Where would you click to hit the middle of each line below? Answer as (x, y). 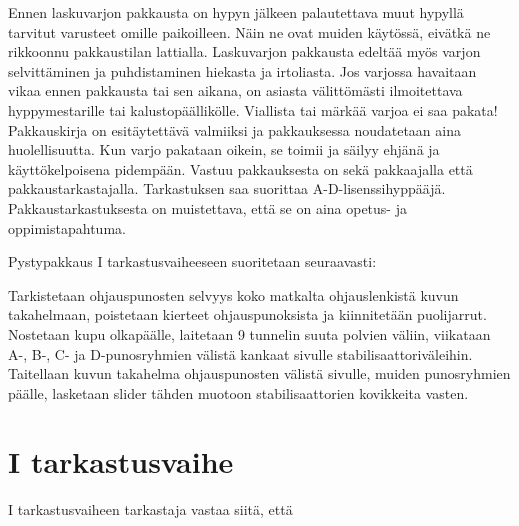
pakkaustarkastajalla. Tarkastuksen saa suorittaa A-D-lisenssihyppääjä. (227, 188)
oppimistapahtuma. (67, 227)
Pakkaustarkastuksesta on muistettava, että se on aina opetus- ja (207, 207)
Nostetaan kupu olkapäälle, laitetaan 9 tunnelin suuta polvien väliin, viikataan (249, 333)
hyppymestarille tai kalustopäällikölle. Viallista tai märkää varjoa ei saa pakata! (253, 109)
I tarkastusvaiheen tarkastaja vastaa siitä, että (150, 509)
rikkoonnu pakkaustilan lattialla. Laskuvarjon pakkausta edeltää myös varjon (244, 51)
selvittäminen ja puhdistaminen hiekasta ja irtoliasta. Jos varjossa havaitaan (242, 70)
